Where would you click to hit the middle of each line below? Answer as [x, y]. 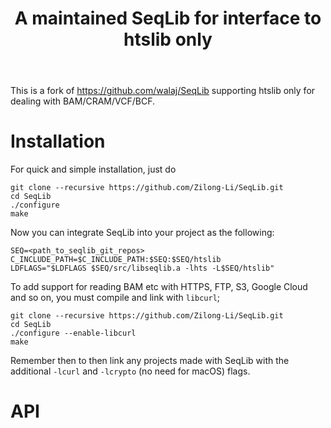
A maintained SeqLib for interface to [168, 18]
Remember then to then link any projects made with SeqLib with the [150, 361]
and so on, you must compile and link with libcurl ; [115, 298]
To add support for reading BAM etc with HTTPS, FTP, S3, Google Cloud [159, 287]
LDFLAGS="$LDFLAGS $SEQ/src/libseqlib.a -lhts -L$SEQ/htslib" [142, 268]
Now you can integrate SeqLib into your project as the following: [142, 233]
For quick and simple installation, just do [93, 169]
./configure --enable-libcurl [73, 333]
